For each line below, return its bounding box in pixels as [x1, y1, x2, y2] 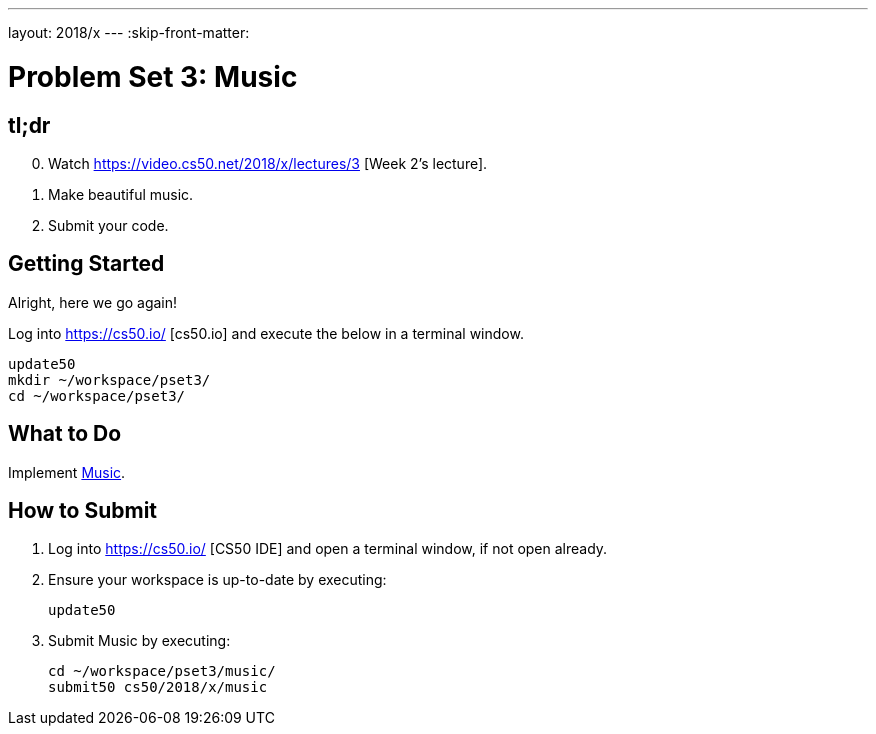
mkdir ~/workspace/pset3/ [8, 371, 211, 388]
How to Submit [8, 498, 158, 524]
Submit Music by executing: [48, 632, 231, 650]
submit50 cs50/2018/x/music [48, 679, 268, 696]
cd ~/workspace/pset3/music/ [48, 663, 276, 680]
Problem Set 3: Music [8, 59, 298, 94]
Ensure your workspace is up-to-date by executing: [48, 571, 387, 589]
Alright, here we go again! [8, 293, 178, 311]
